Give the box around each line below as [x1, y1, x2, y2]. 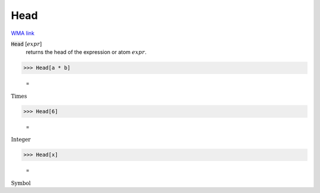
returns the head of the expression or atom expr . [25, 49, 147, 56]
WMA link [11, 30, 35, 37]
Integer [11, 136, 31, 143]
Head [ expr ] [11, 40, 42, 47]
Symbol [11, 179, 31, 186]
